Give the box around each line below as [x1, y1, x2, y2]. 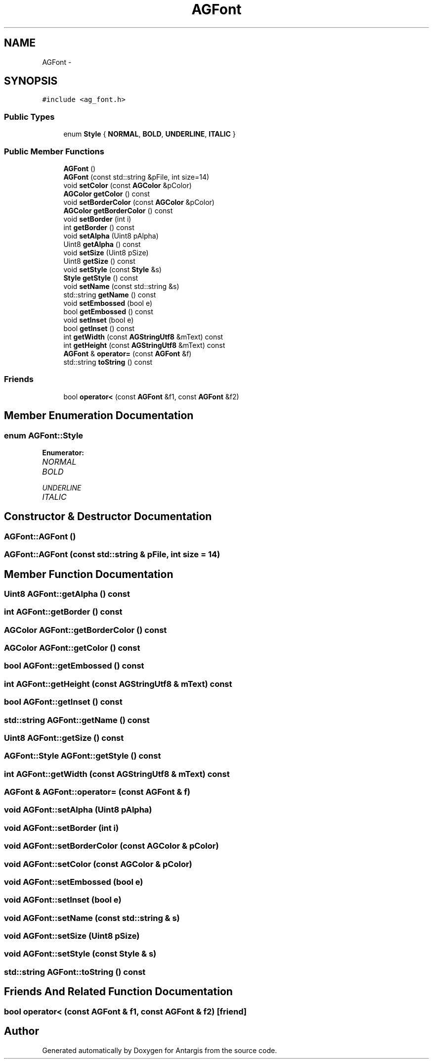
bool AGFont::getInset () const [4, 697, 123, 707]
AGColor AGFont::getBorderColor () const [4, 625, 167, 635]
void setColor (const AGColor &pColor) [63, 181, 192, 190]
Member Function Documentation [4, 568, 173, 580]
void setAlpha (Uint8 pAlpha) [63, 231, 159, 240]
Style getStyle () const [63, 273, 138, 282]
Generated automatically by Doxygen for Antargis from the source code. [42, 1046, 277, 1055]
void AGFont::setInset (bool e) [4, 895, 122, 905]
